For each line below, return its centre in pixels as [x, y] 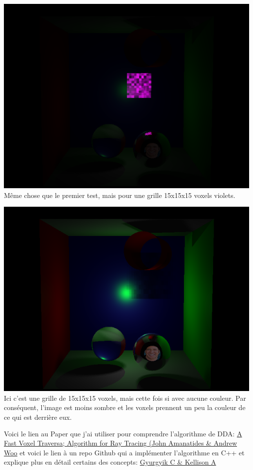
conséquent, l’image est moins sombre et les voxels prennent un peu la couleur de [125, 407]
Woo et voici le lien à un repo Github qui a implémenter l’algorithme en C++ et [124, 452]
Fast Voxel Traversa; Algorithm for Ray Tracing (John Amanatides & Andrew [121, 443]
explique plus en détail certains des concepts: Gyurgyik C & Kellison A [110, 462]
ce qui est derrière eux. [38, 417]
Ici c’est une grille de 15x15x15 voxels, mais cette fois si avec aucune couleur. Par [125, 398]
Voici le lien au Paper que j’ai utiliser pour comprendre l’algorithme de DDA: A [123, 433]
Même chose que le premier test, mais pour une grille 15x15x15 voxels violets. [120, 195]
